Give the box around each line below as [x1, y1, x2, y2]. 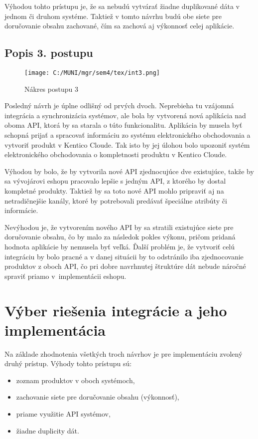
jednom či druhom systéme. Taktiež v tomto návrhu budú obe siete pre [4, 10, 222, 21]
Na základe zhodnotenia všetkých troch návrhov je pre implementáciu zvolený [4, 348, 243, 359]
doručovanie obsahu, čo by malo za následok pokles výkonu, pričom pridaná [4, 231, 236, 242]
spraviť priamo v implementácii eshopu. [4, 270, 127, 281]
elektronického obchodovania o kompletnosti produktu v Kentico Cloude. [4, 149, 227, 160]
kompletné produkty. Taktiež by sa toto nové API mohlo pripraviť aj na [4, 185, 224, 196]
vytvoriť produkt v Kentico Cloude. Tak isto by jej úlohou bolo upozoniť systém [4, 139, 250, 150]
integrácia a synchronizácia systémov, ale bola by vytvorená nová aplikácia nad [4, 110, 246, 120]
